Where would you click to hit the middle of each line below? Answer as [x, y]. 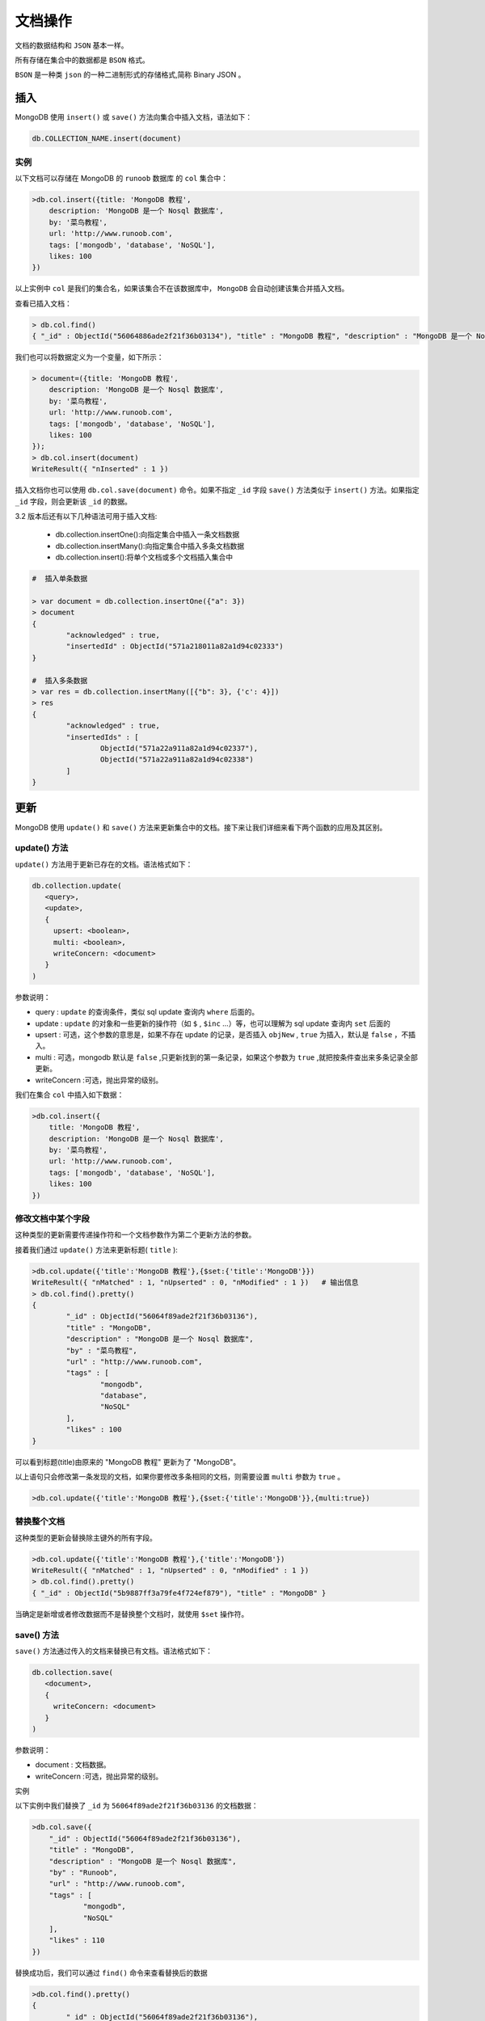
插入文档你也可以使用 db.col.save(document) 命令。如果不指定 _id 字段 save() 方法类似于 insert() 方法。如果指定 [217, 490]
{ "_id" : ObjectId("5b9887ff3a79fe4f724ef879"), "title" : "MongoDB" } [179, 1593]
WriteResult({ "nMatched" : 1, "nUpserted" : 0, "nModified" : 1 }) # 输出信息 [195, 1283]
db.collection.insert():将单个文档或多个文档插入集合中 [144, 557]
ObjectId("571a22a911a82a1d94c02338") [177, 759]
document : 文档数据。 [73, 1765]
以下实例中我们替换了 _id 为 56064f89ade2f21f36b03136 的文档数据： [137, 1806]
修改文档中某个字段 [53, 1219]
